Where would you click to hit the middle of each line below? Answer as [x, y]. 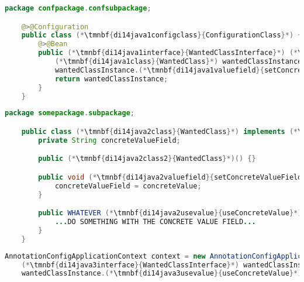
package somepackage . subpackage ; [70, 113]
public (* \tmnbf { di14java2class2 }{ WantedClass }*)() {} [147, 159]
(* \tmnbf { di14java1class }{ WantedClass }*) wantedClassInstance [178, 62]
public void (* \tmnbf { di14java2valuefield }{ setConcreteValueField [170, 177]
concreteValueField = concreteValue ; [128, 186]
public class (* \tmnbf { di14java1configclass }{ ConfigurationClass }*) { [162, 35]
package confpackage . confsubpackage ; [78, 8]
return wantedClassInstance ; [111, 79]
